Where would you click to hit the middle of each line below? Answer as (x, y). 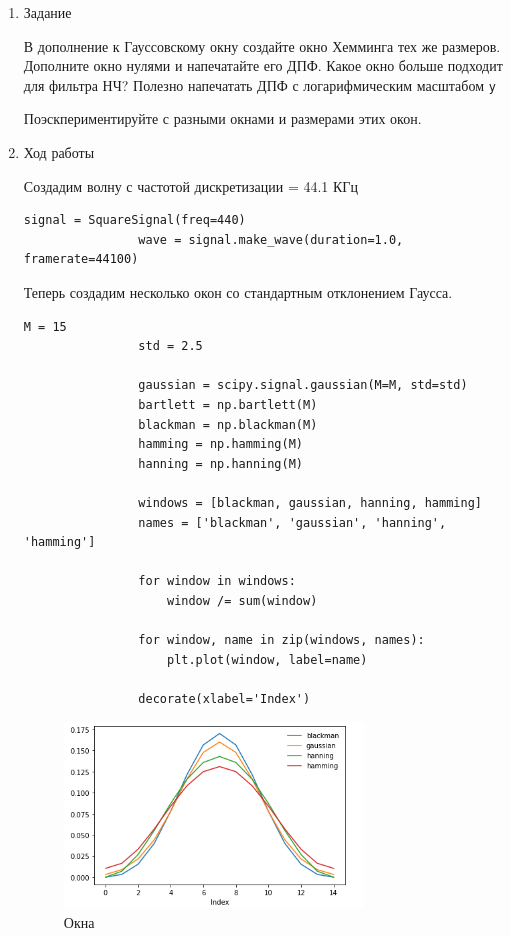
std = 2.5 (170, 346)
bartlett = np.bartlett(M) (228, 404)
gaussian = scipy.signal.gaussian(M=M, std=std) (303, 385)
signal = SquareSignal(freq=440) (134, 220)
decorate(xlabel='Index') (224, 698)
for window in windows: (217, 581)
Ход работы (59, 152)
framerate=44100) (81, 259)
